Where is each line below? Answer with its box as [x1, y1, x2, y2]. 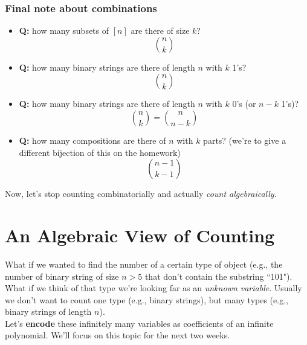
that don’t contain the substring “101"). [144, 269, 292, 282]
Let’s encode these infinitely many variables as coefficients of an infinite [5, 317, 274, 329]
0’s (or [232, 97, 256, 110]
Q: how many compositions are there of [19, 134, 166, 146]
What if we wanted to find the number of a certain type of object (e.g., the [5, 257, 283, 270]
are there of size [131, 24, 190, 37]
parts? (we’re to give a [203, 134, 286, 146]
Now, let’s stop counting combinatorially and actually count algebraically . [5, 187, 277, 200]
